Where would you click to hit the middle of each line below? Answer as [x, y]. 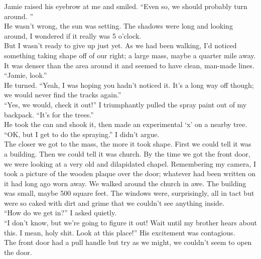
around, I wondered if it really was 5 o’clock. [73, 35]
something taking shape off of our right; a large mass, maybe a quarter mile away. [130, 55]
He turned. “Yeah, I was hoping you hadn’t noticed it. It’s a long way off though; [129, 85]
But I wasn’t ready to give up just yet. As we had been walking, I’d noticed [120, 45]
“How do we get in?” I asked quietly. [60, 213]
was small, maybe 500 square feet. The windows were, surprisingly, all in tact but [129, 193]
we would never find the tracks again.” [63, 95]
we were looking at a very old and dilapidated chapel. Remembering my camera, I [130, 163]
